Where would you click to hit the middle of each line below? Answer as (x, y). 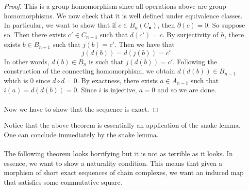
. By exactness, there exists (117, 80)
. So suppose (226, 25)
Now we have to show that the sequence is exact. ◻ (81, 109)
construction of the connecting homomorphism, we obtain (90, 71)
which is (16, 80)
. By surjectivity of (190, 34)
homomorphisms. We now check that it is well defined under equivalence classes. (123, 15)
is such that (106, 61)
